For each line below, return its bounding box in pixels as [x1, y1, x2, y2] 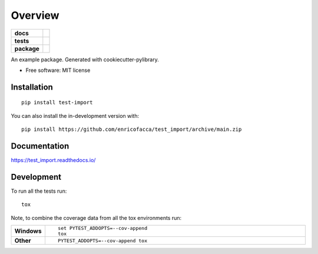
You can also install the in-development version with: [11, 112, 140, 119]
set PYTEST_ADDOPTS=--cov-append [58, 225, 147, 232]
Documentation [11, 141, 69, 151]
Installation [11, 82, 53, 92]
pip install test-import [21, 99, 93, 106]
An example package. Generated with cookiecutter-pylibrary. [11, 56, 159, 63]
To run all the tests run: [11, 187, 67, 194]
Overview [11, 9, 59, 22]
